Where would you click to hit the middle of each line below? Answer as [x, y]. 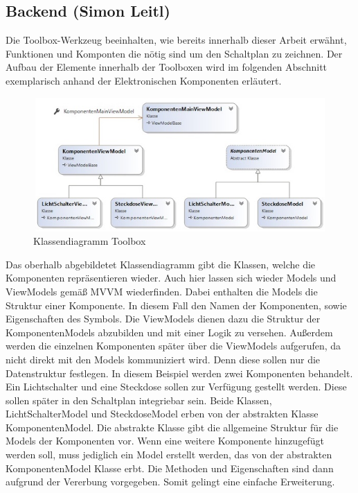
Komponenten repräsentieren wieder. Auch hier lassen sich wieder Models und [171, 278]
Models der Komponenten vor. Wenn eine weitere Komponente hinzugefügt [165, 441]
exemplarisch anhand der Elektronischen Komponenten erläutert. [144, 80]
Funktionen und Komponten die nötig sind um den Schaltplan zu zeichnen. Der [174, 53]
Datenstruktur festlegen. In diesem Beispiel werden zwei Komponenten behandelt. [179, 373]
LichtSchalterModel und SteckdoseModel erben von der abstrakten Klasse [162, 414]
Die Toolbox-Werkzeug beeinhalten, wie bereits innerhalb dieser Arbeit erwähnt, [176, 40]
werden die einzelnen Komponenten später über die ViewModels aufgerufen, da [173, 346]
